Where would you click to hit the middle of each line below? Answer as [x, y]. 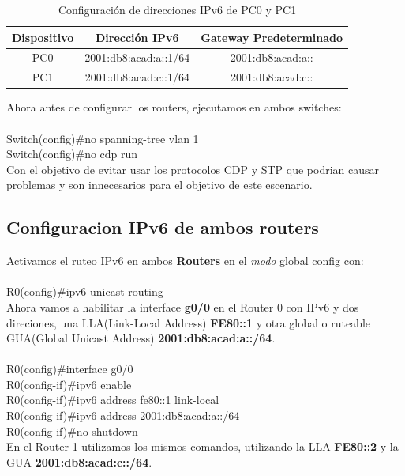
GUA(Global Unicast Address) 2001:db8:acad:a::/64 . [141, 338]
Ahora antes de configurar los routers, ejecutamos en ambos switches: [174, 107]
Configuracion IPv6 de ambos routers [163, 227]
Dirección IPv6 [137, 37]
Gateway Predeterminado [272, 37]
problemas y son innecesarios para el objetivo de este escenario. [159, 185]
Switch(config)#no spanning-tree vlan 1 [103, 138]
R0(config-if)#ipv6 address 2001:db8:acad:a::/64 [123, 416]
